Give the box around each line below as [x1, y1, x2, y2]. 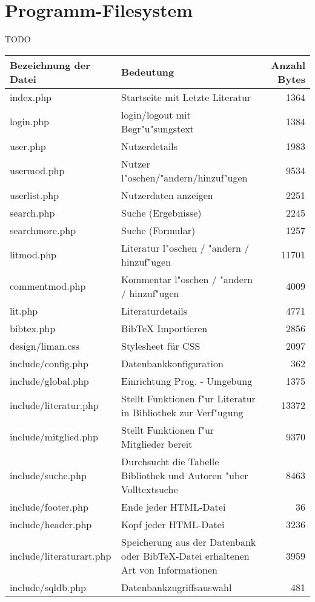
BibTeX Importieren [121, 321, 208, 335]
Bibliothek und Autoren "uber [121, 468, 248, 482]
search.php [10, 205, 55, 220]
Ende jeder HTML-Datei [121, 499, 226, 514]
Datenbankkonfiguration [121, 356, 224, 370]
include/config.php [10, 356, 88, 370]
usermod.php [10, 163, 65, 178]
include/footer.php [10, 499, 88, 514]
